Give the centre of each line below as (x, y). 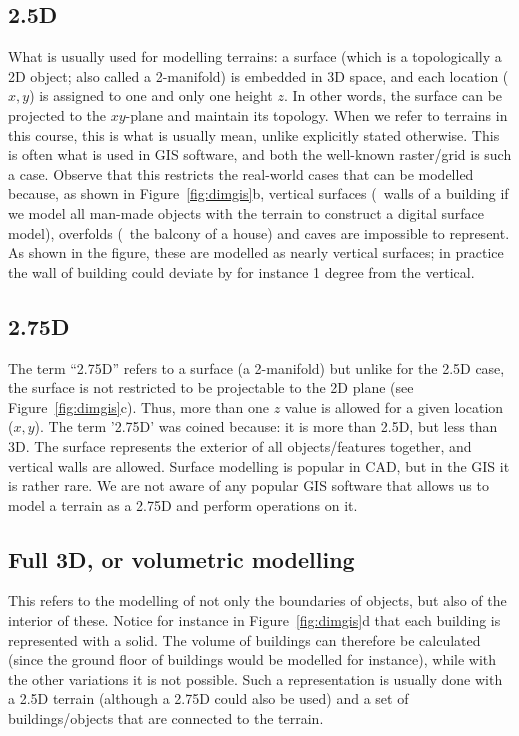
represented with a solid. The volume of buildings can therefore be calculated (244, 639)
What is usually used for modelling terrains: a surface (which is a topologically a (255, 56)
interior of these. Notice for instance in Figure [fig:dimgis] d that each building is (254, 620)
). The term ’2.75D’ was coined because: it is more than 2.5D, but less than (266, 426)
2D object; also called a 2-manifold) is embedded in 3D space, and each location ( (258, 75)
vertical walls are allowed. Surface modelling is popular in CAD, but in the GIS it (259, 465)
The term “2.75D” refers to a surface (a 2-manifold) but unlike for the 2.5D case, (256, 367)
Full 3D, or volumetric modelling (181, 558)
